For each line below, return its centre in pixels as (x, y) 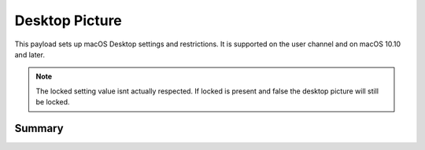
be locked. (53, 102)
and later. (30, 54)
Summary (39, 128)
